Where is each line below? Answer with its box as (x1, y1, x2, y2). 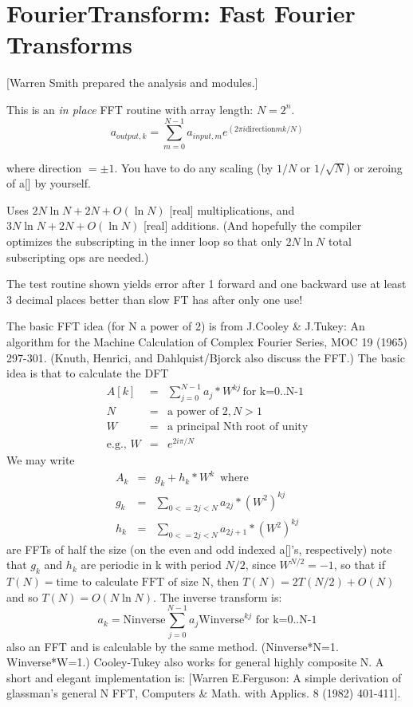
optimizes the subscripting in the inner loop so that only (6, 233, 282, 249)
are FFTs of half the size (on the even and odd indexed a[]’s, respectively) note (6, 540, 392, 557)
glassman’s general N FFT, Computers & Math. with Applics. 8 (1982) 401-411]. (6, 685, 401, 701)
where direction (6, 159, 82, 176)
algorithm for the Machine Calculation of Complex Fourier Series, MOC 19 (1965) (6, 333, 407, 350)
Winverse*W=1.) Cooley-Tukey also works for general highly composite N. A (6, 654, 384, 670)
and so (6, 588, 38, 605)
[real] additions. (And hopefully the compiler (143, 217, 362, 234)
